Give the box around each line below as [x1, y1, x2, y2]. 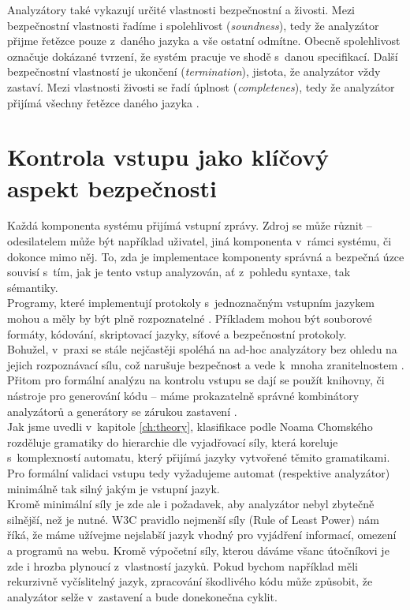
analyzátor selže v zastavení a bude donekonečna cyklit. [7, 588, 278, 604]
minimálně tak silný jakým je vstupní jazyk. [7, 480, 220, 496]
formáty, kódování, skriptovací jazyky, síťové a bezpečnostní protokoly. [7, 325, 347, 342]
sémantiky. [7, 279, 58, 295]
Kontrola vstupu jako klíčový [7, 140, 330, 173]
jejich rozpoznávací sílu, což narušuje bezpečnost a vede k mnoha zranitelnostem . [7, 356, 404, 372]
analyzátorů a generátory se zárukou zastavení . [7, 402, 237, 419]
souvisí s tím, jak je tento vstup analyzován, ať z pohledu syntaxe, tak [7, 264, 351, 280]
